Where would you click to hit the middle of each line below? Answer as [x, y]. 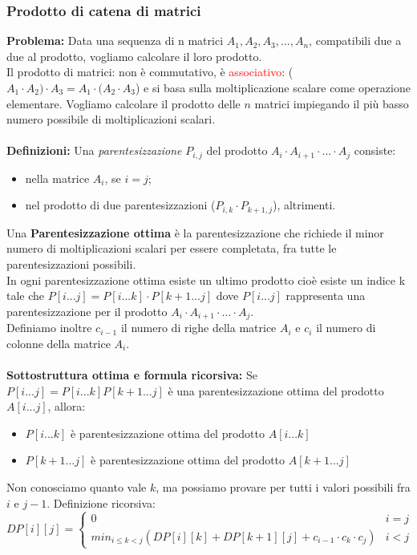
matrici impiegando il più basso [332, 103]
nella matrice [57, 178]
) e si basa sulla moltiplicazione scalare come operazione [273, 87]
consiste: [375, 150]
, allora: [67, 406]
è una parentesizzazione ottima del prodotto [276, 390]
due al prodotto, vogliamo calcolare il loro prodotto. [134, 56]
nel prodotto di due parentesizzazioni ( [120, 205]
